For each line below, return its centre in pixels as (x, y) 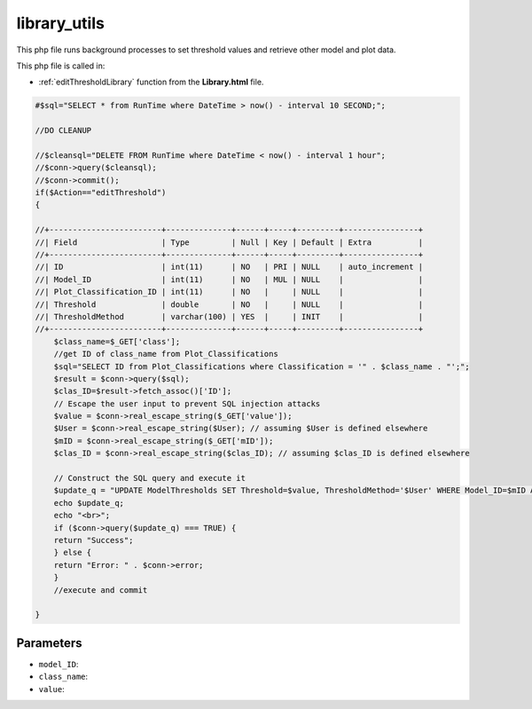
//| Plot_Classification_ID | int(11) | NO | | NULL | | (229, 292)
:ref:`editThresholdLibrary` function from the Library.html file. (151, 82)
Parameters (49, 643)
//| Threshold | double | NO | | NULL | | (229, 304)
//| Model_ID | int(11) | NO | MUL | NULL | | (229, 279)
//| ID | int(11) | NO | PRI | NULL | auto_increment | (229, 267)
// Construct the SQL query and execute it (149, 478)
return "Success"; (94, 540)
